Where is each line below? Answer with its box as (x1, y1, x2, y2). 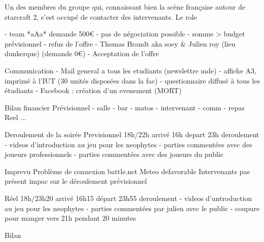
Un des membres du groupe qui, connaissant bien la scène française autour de (5, 2, 246, 12)
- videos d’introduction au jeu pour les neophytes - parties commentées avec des (5, 139, 252, 149)
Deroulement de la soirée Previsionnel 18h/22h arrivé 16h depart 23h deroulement (5, 129, 259, 139)
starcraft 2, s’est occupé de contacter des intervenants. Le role (5, 11, 197, 22)
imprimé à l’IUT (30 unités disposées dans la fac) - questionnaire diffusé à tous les (5, 75, 260, 86)
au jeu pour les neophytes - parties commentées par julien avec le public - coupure (5, 203, 260, 213)
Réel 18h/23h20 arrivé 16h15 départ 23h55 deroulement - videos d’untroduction (5, 192, 252, 203)
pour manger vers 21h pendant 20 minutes (5, 213, 136, 223)
